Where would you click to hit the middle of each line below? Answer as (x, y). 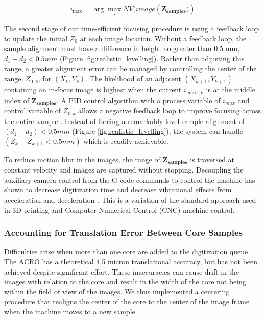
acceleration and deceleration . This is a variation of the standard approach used (130, 199)
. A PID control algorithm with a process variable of (138, 100)
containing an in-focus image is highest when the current (93, 90)
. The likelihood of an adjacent (133, 78)
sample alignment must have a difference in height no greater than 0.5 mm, (122, 48)
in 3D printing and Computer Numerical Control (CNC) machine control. (119, 210)
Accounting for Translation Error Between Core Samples (124, 232)
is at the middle (231, 90)
